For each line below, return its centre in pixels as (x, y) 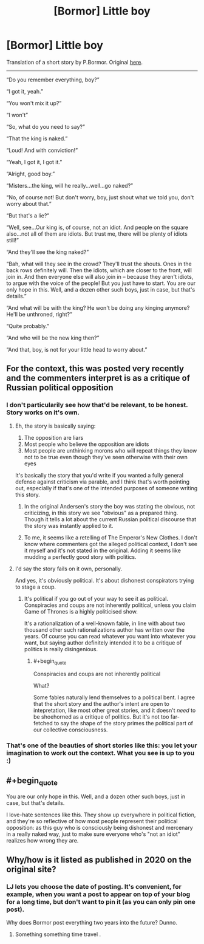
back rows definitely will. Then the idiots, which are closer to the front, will (99, 270)
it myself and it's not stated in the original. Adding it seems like (102, 550)
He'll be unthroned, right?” (39, 314)
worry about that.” (29, 204)
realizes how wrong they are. (42, 841)
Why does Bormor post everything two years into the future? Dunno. (92, 923)
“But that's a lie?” (28, 215)
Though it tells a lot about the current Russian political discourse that (110, 519)
